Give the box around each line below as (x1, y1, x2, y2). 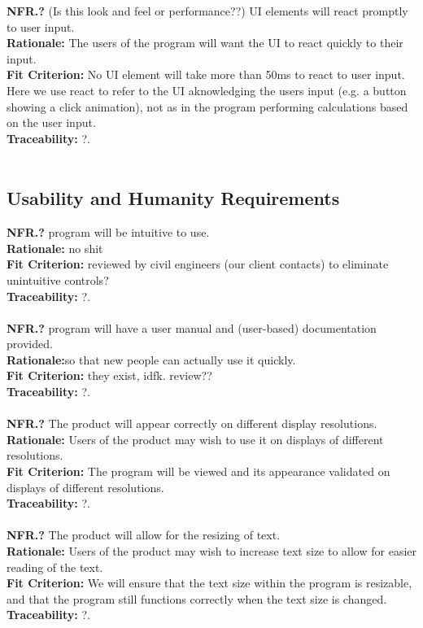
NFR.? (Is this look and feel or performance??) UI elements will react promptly (7, 2, 408, 19)
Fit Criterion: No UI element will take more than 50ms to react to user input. (7, 66, 405, 83)
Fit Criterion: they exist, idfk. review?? (7, 367, 212, 384)
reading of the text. (7, 558, 103, 575)
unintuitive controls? (7, 271, 109, 288)
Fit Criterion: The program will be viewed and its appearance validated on (7, 463, 390, 480)
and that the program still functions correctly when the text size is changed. (7, 590, 387, 607)
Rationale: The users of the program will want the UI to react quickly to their (7, 34, 403, 51)
